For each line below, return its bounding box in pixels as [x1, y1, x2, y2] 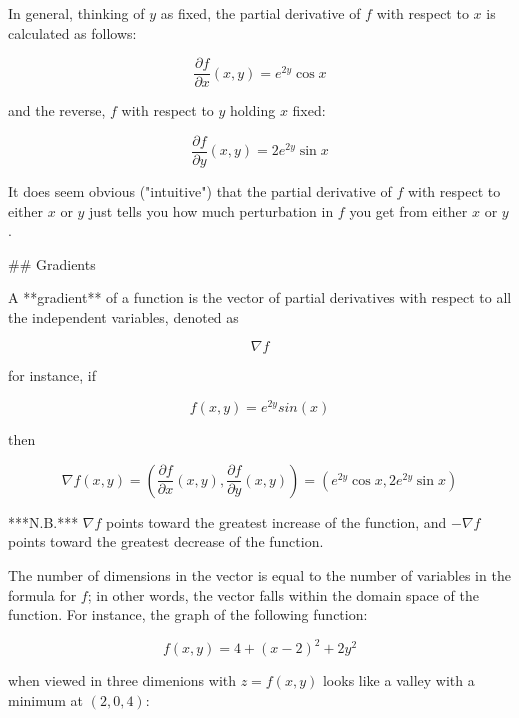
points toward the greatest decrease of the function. [8, 531, 324, 552]
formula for [8, 584, 77, 605]
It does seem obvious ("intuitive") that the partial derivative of [8, 180, 392, 201]
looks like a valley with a [322, 670, 475, 691]
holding [230, 100, 276, 121]
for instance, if [8, 365, 97, 386]
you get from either [349, 200, 468, 221]
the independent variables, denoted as [8, 306, 239, 327]
